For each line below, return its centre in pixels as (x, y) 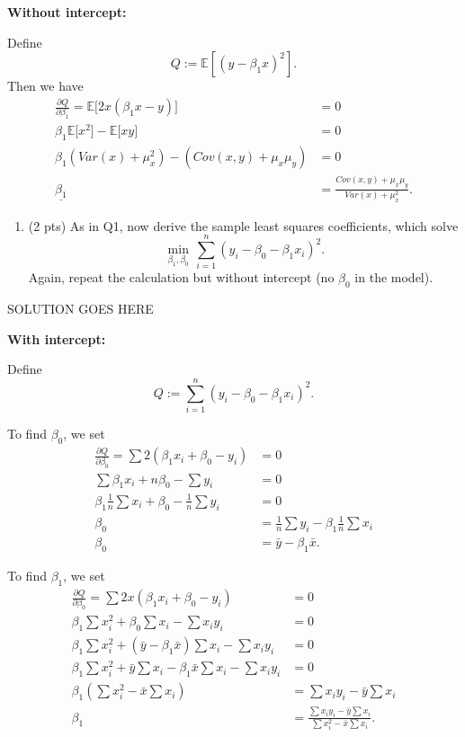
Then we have (45, 86)
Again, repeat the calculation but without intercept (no (181, 277)
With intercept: (57, 338)
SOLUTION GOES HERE (80, 309)
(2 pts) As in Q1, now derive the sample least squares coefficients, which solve (243, 225)
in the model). (394, 277)
